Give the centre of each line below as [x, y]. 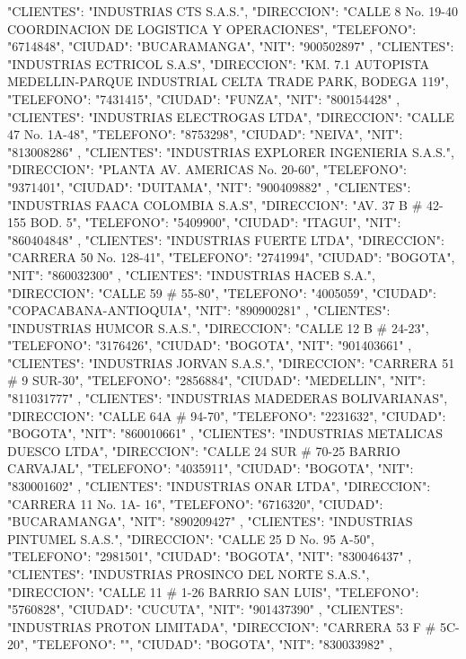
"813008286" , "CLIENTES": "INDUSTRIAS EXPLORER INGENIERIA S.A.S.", [231, 151]
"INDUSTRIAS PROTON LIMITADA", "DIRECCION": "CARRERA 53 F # [222, 626]
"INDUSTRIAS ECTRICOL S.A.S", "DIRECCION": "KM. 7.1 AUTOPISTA [219, 63]
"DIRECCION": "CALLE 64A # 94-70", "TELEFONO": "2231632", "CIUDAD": [227, 415]
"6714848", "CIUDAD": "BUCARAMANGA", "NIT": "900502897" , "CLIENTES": [231, 46]
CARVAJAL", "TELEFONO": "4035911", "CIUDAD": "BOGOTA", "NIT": [211, 468]
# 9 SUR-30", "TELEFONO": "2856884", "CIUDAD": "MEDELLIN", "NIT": [216, 380]
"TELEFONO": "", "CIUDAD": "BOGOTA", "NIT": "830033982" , [212, 644]
